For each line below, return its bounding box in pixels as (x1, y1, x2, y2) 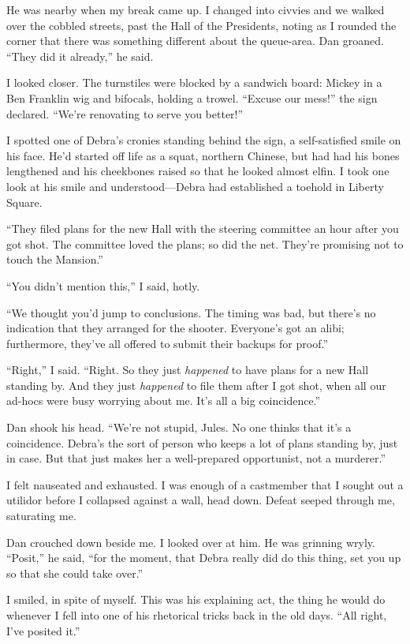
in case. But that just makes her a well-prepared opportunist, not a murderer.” (6, 450, 386, 466)
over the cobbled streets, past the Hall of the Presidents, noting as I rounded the (6, 17, 397, 33)
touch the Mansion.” (6, 251, 103, 268)
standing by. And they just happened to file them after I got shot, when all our (6, 376, 386, 393)
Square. (6, 193, 43, 210)
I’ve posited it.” (6, 622, 80, 638)
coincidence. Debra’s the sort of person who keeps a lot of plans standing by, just (6, 434, 398, 451)
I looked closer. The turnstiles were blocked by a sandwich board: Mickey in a (6, 74, 382, 91)
